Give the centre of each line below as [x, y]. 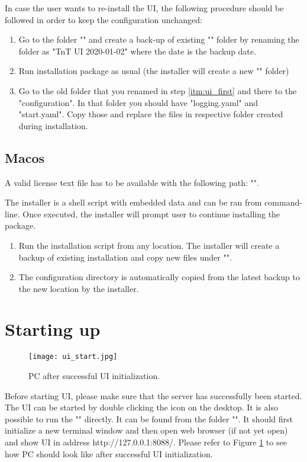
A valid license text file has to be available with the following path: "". [132, 182]
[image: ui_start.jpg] [73, 357]
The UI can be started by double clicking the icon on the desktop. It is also [141, 407]
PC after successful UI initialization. [94, 376]
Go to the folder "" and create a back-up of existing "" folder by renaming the [159, 39]
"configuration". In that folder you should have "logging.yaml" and [138, 102]
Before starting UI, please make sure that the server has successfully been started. [153, 395]
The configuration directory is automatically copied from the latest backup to [159, 277]
